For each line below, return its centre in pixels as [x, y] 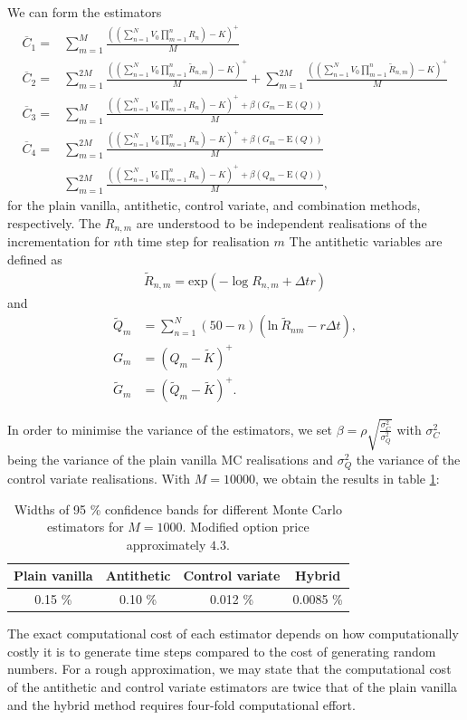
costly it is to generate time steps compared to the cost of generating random [222, 651]
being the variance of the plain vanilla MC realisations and [170, 459]
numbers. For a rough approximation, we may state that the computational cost [229, 669]
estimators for [86, 527]
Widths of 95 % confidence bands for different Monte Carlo [178, 509]
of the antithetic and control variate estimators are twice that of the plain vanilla [232, 687]
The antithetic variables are [366, 241]
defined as [35, 259]
